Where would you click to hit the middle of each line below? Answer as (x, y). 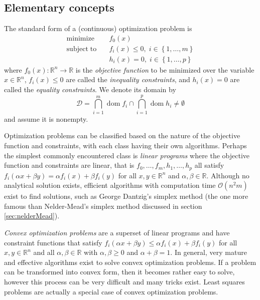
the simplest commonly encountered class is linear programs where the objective (127, 155)
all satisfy (209, 165)
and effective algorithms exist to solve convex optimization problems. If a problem (130, 262)
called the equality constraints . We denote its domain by (90, 89)
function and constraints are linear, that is (69, 165)
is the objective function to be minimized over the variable (165, 69)
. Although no (228, 175)
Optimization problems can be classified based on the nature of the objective (122, 135)
